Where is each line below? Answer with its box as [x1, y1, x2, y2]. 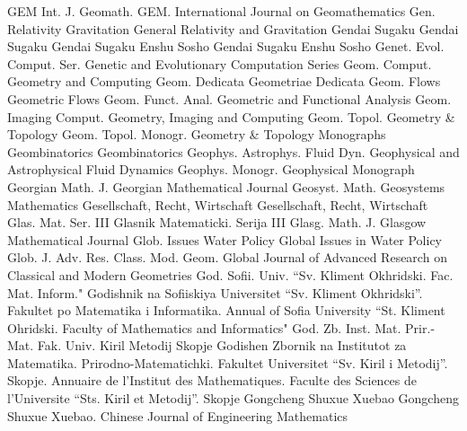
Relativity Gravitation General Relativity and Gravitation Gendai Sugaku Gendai [7, 19, 459, 38]
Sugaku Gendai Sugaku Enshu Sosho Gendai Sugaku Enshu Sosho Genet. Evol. [7, 37, 445, 56]
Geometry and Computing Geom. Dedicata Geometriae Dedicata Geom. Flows [7, 72, 441, 91]
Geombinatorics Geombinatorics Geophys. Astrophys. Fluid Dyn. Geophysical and [7, 142, 460, 161]
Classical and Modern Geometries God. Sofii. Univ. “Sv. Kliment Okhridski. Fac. [7, 265, 454, 284]
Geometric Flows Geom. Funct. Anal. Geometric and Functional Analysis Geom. [7, 89, 452, 108]
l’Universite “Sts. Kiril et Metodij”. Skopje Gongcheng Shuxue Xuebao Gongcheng [7, 389, 459, 408]
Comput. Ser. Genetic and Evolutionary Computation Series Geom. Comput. [7, 54, 432, 73]
